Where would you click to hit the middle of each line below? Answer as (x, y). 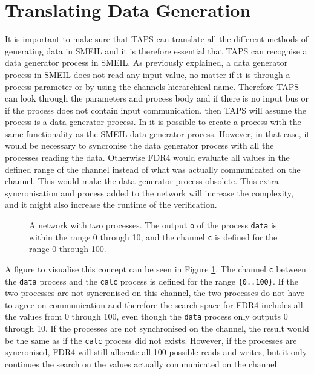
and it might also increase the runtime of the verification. (111, 205)
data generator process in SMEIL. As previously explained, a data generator (146, 63)
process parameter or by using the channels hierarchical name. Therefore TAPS (152, 86)
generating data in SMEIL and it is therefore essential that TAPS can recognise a (156, 50)
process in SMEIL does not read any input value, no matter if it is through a (148, 74)
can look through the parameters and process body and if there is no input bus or (157, 98)
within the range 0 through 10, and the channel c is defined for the (153, 237)
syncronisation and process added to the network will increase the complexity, (149, 192)
